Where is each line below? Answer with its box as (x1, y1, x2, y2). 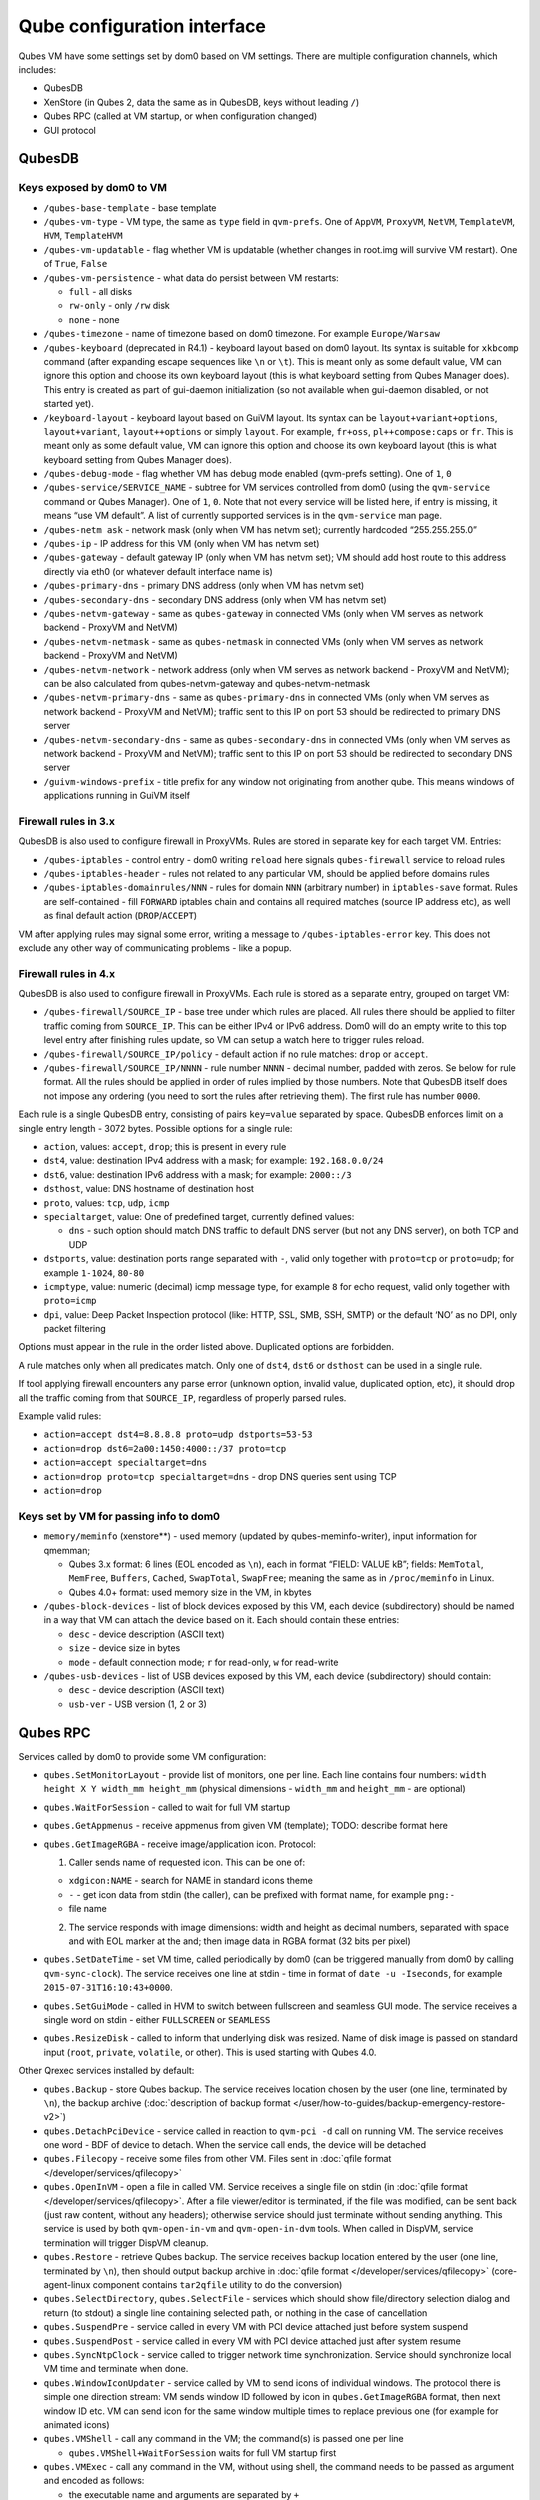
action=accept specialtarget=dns (43, 1457, 208, 1469)
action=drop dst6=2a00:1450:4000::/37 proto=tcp (43, 1443, 287, 1454)
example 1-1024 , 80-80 (43, 1266, 145, 1279)
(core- (491, 2265, 518, 2277)
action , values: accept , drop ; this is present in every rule (43, 1140, 287, 1152)
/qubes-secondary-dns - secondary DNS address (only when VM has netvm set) (43, 593, 387, 605)
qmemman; (43, 1544, 90, 1556)
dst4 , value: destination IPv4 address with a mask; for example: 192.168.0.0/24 (43, 1155, 384, 1167)
